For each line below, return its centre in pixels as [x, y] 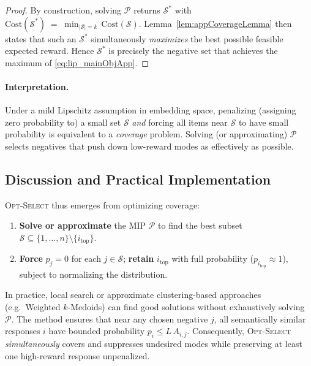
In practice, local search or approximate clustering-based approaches [133, 295]
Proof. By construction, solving [63, 10]
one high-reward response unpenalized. [77, 355]
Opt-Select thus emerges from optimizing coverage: [103, 204]
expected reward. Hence [50, 51]
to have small [264, 122]
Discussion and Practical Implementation [138, 179]
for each [86, 258]
